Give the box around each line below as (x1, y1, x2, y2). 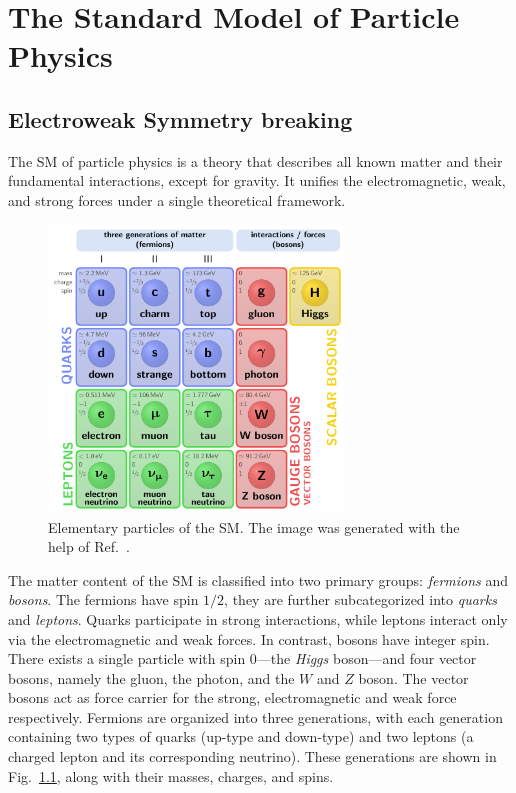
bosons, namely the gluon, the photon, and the (8, 667, 295, 688)
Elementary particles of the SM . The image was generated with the (48, 516, 460, 537)
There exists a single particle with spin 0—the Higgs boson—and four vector (8, 648, 477, 669)
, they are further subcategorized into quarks (224, 589, 497, 610)
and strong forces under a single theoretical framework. (8, 189, 346, 210)
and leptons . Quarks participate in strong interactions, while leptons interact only (8, 608, 508, 629)
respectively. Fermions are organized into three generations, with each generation (8, 706, 503, 727)
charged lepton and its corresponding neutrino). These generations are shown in (8, 746, 497, 767)
